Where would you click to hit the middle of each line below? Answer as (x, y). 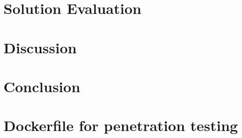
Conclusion (42, 86)
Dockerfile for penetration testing (121, 125)
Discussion (40, 47)
